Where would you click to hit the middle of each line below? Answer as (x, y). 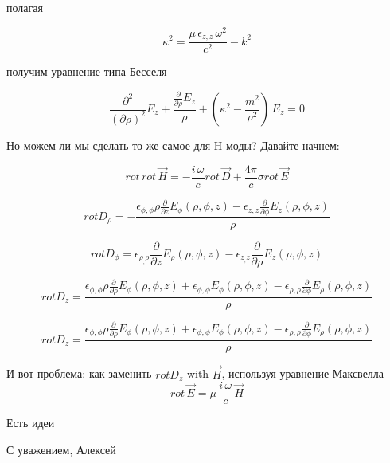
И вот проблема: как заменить (79, 373)
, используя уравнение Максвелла (303, 373)
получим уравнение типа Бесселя (87, 71)
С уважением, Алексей (61, 449)
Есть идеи (31, 423)
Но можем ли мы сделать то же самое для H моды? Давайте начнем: (173, 145)
